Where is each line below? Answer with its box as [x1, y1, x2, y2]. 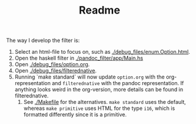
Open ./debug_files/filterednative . [14, 67, 97, 74]
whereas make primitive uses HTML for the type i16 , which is [23, 105, 175, 112]
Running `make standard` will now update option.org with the [14, 73, 165, 80]
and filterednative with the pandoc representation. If [52, 80, 184, 87]
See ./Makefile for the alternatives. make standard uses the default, [23, 99, 187, 106]
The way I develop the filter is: [6, 37, 80, 44]
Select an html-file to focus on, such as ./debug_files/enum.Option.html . [14, 48, 191, 56]
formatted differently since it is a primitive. [23, 111, 127, 118]
